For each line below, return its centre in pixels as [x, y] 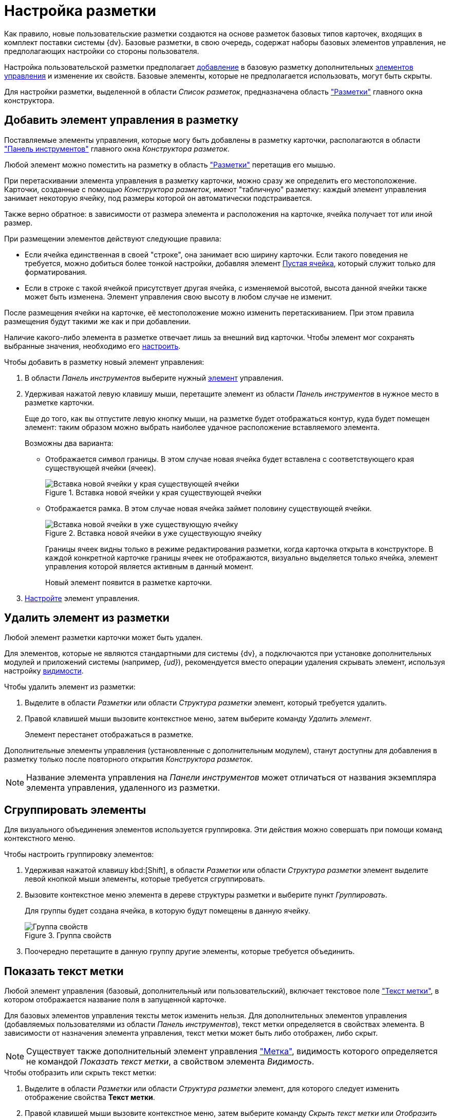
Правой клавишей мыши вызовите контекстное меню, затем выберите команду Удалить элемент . [198, 719]
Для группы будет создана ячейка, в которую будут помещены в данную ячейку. [168, 911]
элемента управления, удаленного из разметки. [123, 788]
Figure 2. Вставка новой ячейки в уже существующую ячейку [154, 533]
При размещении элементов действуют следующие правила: [113, 238]
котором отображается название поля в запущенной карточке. [115, 1000]
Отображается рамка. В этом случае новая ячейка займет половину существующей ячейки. [209, 508]
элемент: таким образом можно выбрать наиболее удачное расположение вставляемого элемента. [202, 427]
